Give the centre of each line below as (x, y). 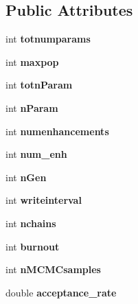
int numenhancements (57, 131)
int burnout (33, 246)
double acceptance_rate (61, 292)
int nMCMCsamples (53, 269)
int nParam (32, 107)
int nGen (26, 177)
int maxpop (32, 61)
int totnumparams (48, 39)
